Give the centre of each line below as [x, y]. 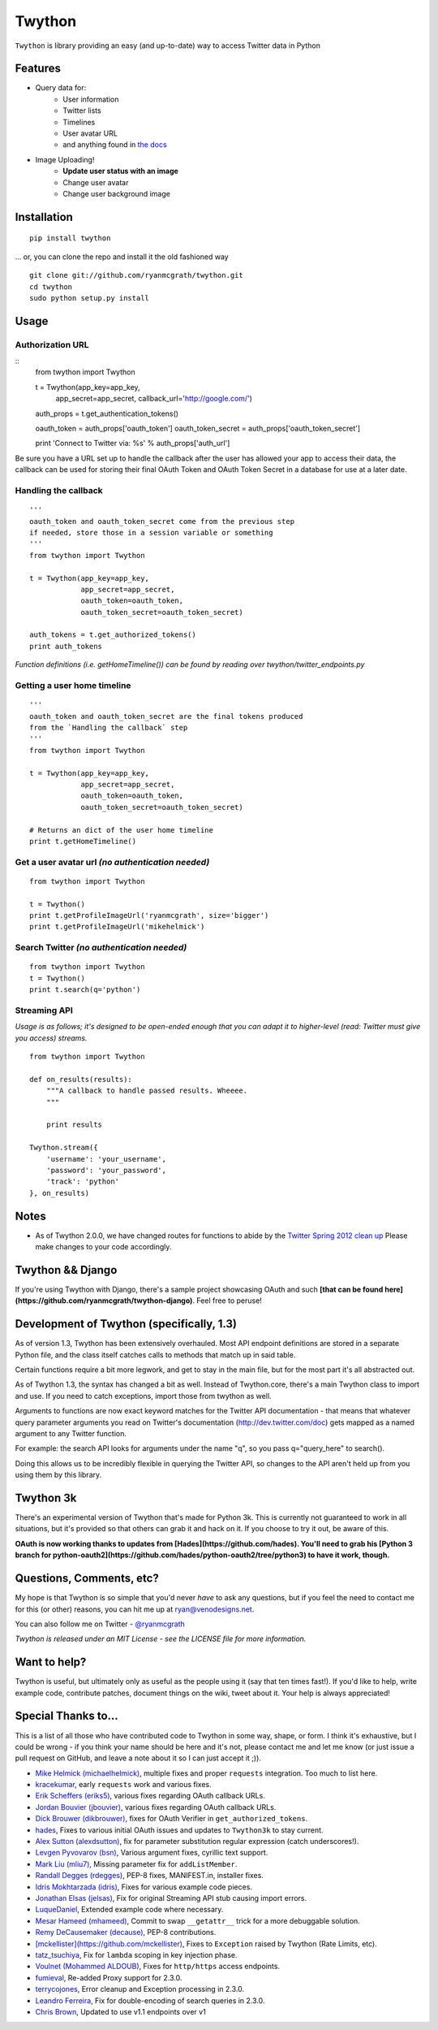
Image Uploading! [65, 159]
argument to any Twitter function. [71, 1433]
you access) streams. [52, 1038]
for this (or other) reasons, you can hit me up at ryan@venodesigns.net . [135, 1609]
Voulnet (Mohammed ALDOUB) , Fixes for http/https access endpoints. [157, 1967]
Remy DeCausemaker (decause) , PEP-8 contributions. [126, 1933]
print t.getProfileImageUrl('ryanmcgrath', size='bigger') [149, 915]
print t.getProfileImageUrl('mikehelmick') [117, 927]
